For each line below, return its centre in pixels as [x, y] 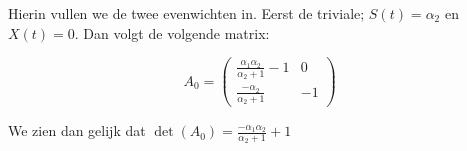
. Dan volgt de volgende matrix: [172, 32]
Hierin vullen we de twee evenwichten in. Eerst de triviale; [186, 13]
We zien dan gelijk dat [77, 130]
